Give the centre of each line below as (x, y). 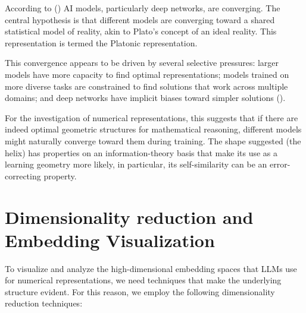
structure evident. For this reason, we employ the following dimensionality (140, 291)
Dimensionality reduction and (129, 216)
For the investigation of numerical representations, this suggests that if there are (152, 117)
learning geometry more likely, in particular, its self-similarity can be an (136, 164)
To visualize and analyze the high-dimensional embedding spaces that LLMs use (151, 268)
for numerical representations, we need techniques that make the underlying (143, 280)
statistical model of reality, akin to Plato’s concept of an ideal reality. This (141, 31)
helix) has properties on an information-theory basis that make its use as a (141, 152)
